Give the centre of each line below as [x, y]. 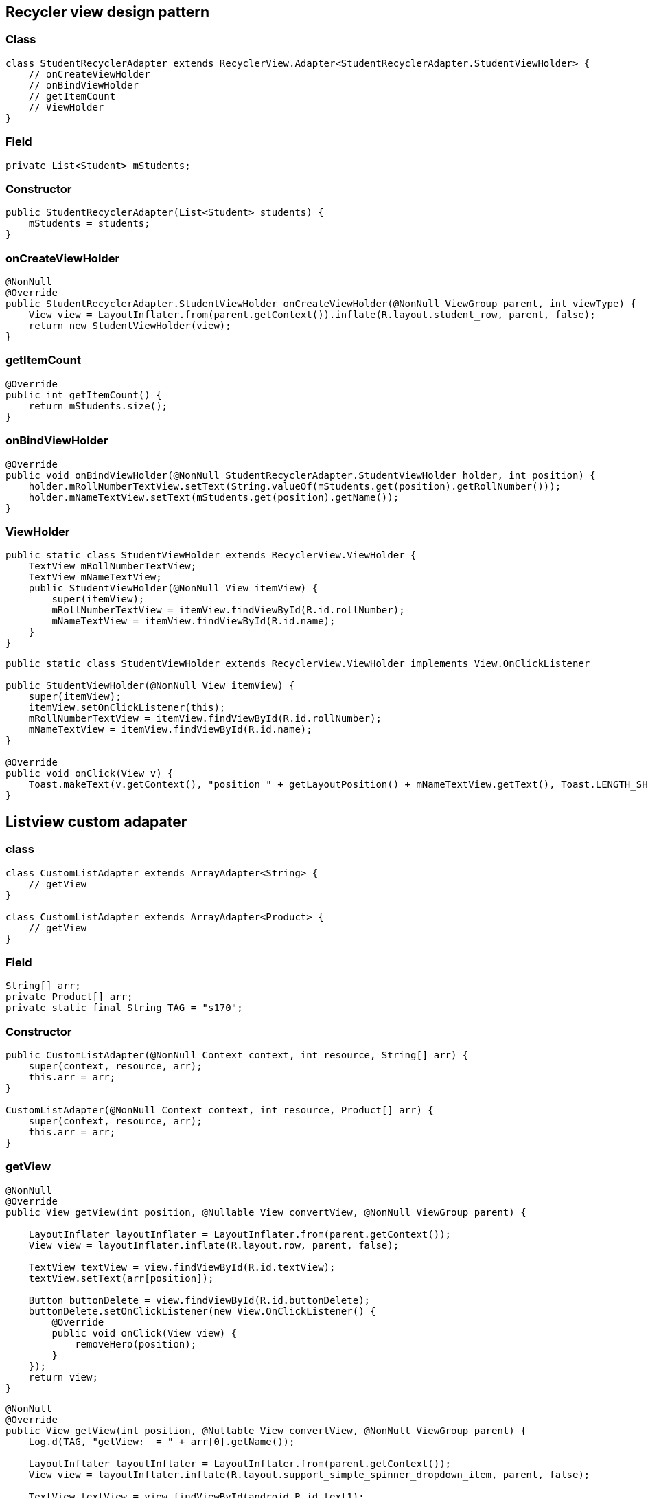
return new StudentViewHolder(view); [130, 326]
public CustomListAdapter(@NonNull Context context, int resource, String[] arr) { [237, 1055]
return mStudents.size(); [98, 406]
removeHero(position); [136, 1344]
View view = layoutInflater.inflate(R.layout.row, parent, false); [214, 1245]
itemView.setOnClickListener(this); [127, 708]
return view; [63, 1377]
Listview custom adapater [96, 821]
